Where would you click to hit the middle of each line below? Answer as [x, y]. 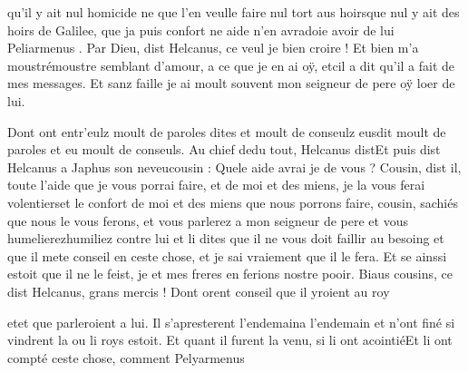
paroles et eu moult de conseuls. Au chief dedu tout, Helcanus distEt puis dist [224, 149]
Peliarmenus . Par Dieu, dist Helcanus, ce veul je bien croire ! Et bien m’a [213, 48]
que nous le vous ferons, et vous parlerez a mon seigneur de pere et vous [208, 220]
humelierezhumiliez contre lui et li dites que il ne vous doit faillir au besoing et [226, 238]
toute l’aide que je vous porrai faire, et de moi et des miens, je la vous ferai [216, 185]
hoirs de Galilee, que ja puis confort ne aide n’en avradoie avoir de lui [201, 29]
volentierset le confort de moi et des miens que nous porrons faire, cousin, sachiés [233, 202]
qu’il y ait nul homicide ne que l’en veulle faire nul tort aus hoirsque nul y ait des [234, 12]
